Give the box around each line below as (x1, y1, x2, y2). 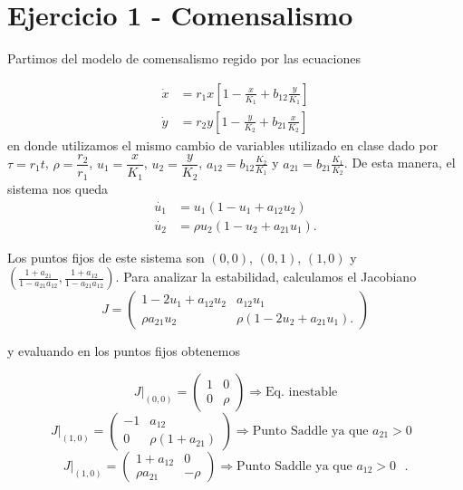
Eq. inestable (265, 385, 338, 399)
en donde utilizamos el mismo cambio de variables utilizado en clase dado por (7, 135, 439, 154)
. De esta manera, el (343, 153, 456, 172)
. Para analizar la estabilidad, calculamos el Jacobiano (115, 267, 417, 286)
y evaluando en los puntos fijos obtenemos (7, 341, 240, 360)
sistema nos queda (7, 178, 109, 197)
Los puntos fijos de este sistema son (7, 247, 205, 266)
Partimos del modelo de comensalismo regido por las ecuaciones (7, 49, 361, 68)
